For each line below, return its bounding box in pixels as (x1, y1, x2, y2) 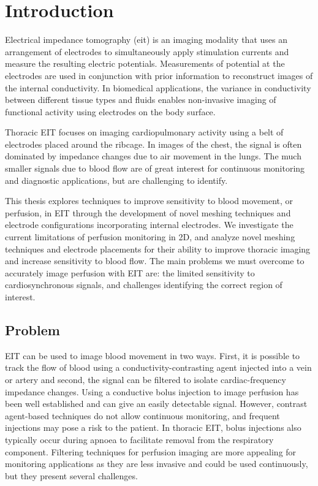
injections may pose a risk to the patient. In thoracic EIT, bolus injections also (5, 421, 301, 434)
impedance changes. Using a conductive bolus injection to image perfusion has (5, 385, 299, 398)
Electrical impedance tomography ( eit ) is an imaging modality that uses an (5, 33, 287, 46)
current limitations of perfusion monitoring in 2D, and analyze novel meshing (5, 230, 295, 243)
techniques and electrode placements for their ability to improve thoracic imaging (5, 242, 311, 255)
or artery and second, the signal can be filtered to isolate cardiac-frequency (5, 373, 286, 385)
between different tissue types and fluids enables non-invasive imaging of (5, 93, 276, 106)
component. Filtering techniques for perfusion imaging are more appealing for (5, 445, 297, 458)
